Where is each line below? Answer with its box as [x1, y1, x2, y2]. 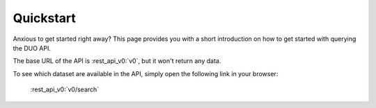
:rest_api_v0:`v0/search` [30, 85, 100, 93]
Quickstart [13, 10, 77, 26]
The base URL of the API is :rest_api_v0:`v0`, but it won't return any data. [13, 57, 221, 65]
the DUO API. [13, 44, 52, 52]
